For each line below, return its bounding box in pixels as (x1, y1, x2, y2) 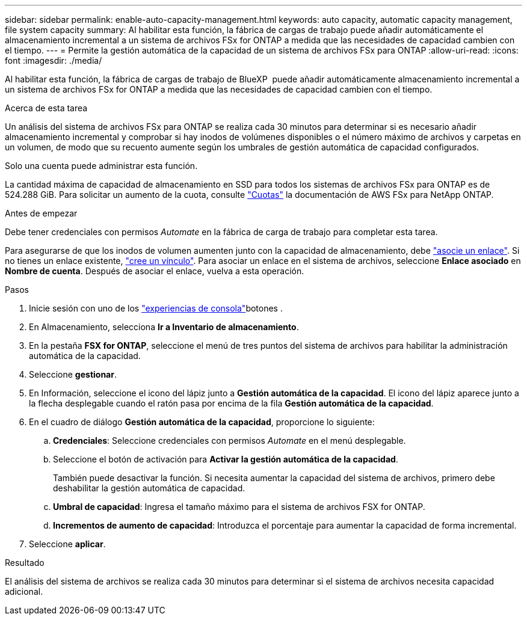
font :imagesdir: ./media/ (5, 55, 102, 66)
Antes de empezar (5, 208, 78, 218)
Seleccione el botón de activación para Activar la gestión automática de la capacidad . (53, 454, 398, 464)
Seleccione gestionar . (29, 369, 117, 379)
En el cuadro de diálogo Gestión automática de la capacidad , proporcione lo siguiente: (29, 417, 375, 427)
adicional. (5, 586, 43, 597)
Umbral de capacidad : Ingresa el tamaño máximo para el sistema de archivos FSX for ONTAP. (53, 502, 425, 512)
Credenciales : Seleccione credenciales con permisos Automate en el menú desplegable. (53, 435, 406, 446)
